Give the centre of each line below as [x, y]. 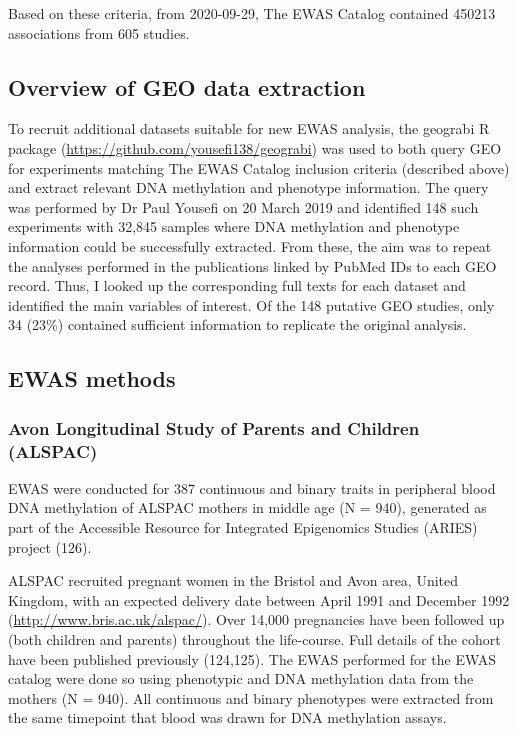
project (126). [50, 546]
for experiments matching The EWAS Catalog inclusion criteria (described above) [259, 167]
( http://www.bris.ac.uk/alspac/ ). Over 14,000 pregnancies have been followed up [256, 619]
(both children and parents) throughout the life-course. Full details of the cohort [254, 639]
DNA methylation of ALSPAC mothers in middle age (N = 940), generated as [247, 507]
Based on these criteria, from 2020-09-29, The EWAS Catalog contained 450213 [252, 13]
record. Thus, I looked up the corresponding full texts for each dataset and [237, 285]
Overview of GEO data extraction [187, 86]
